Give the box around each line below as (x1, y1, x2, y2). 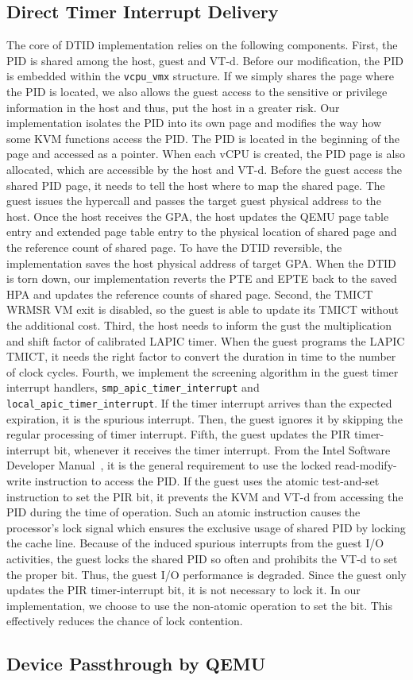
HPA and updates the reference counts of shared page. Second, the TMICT (6, 285, 373, 302)
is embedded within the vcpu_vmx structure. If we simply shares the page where (6, 68, 394, 84)
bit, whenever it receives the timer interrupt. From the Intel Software (53, 441, 391, 458)
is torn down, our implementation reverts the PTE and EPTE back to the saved (6, 270, 397, 287)
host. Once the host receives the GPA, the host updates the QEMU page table (6, 207, 389, 224)
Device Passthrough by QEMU (6, 651, 266, 676)
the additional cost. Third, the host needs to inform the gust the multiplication (6, 316, 392, 333)
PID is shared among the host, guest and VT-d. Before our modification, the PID (6, 52, 403, 68)
